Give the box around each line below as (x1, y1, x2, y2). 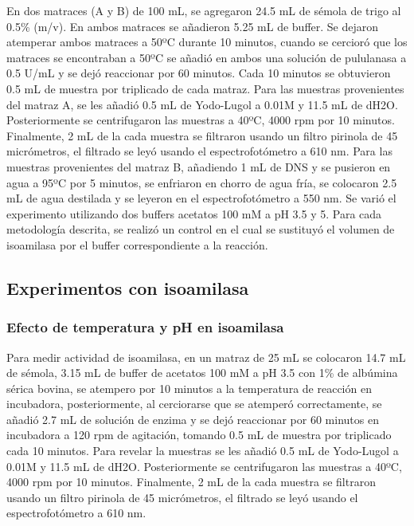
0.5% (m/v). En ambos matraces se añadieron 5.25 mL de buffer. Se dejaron (6, 18, 379, 34)
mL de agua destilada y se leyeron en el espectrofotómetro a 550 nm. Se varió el (6, 190, 396, 206)
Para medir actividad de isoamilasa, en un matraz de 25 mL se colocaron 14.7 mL (6, 348, 406, 365)
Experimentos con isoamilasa (6, 275, 249, 300)
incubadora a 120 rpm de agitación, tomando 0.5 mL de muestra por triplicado (6, 426, 392, 443)
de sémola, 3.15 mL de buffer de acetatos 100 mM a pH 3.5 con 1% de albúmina (6, 364, 398, 381)
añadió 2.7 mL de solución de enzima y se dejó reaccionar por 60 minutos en (6, 410, 379, 427)
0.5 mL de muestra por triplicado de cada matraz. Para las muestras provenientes (6, 80, 404, 96)
